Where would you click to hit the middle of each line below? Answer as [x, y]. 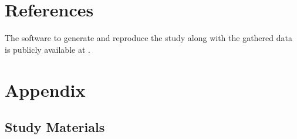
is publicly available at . [48, 49]
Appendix [45, 89]
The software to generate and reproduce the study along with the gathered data [148, 38]
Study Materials [55, 127]
